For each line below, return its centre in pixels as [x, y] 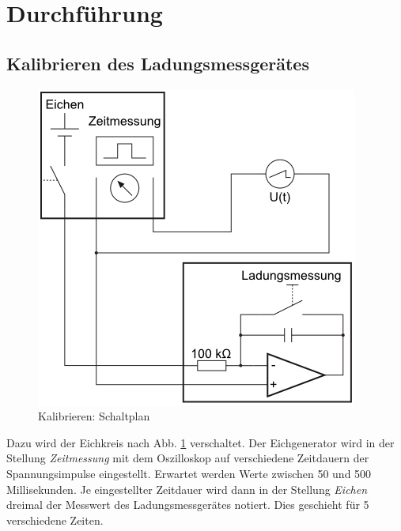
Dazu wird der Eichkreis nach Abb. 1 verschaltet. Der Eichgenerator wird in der [200, 442]
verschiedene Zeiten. [55, 520]
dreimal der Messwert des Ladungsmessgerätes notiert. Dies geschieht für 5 [188, 505]
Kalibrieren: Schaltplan [94, 416]
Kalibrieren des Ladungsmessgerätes [158, 63]
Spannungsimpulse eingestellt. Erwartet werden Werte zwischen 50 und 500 [189, 473]
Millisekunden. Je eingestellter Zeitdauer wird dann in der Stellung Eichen [187, 489]
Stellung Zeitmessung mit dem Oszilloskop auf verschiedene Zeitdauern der [188, 458]
